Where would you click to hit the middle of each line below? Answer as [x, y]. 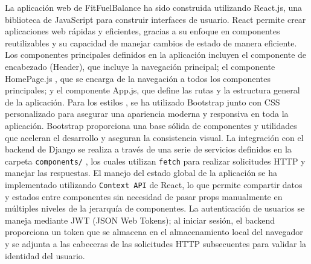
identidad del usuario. [45, 255]
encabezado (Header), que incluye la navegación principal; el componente [140, 66]
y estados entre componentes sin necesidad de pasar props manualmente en [144, 196]
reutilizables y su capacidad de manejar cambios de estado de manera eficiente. [151, 42]
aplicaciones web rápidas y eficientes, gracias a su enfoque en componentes [143, 31]
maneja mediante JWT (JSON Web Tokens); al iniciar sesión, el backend [140, 220]
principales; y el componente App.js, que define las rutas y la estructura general [152, 90]
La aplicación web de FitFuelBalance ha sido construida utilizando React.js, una [154, 7]
